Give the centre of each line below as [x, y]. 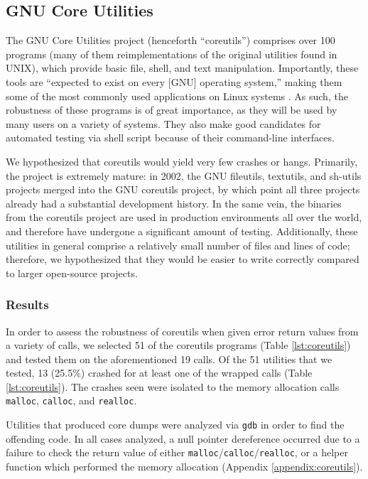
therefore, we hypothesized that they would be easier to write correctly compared [183, 259]
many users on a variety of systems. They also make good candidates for [163, 123]
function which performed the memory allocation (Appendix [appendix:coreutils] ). [184, 467]
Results [27, 305]
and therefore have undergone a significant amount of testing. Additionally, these [182, 231]
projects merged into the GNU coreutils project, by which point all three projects [183, 189]
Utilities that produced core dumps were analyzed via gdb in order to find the [175, 425]
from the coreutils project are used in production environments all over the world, [184, 217]
